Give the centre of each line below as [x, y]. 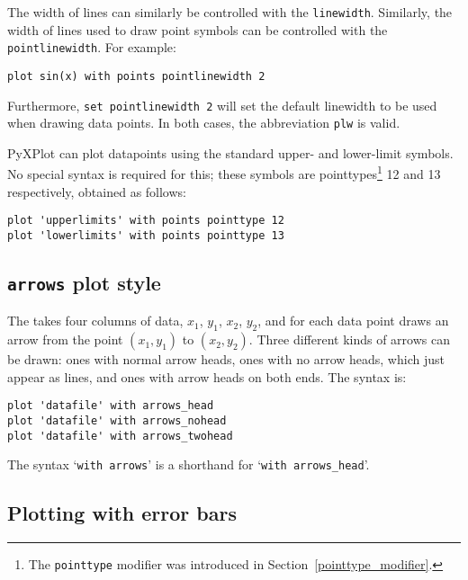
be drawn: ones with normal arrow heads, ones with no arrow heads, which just [226, 359]
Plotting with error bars [122, 513]
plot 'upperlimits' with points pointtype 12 [146, 221]
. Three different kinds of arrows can [349, 339]
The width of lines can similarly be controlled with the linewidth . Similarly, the [230, 12]
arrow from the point [65, 339]
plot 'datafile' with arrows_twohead [120, 436]
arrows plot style [84, 283]
